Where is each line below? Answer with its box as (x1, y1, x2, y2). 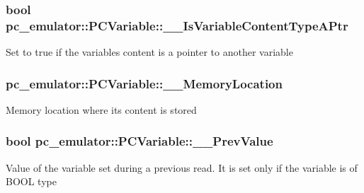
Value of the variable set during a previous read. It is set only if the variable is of (6, 160, 358, 175)
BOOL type (6, 174, 57, 189)
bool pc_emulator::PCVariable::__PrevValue (6, 132, 273, 150)
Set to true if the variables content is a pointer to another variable (6, 45, 293, 59)
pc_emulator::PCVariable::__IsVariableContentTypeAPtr (6, 16, 348, 34)
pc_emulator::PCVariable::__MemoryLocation (6, 74, 283, 92)
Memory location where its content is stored (6, 102, 197, 117)
